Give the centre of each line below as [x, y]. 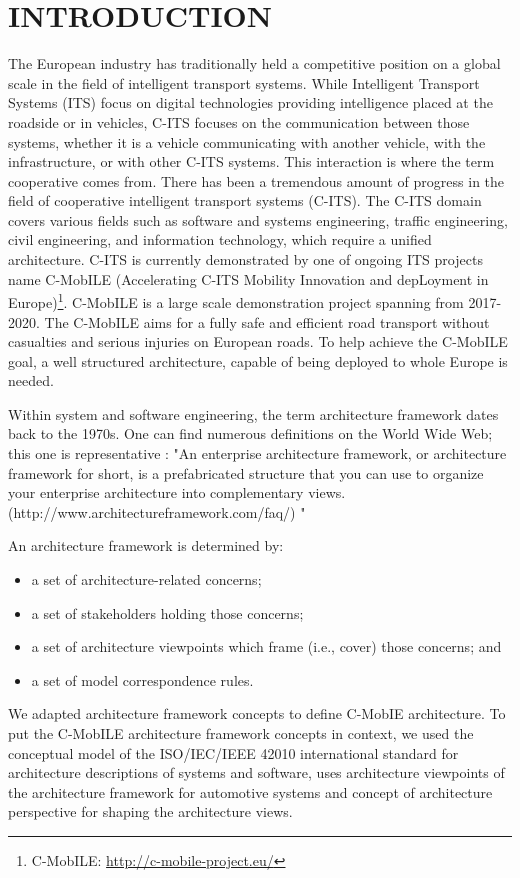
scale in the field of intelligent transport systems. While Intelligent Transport [244, 82]
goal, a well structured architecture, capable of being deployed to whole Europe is [258, 360]
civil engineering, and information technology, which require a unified [220, 239]
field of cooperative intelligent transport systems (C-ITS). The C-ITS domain [245, 200]
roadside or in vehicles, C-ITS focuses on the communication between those [239, 121]
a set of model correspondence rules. [142, 679]
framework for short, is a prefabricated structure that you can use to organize [246, 472]
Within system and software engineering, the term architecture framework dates [253, 413]
